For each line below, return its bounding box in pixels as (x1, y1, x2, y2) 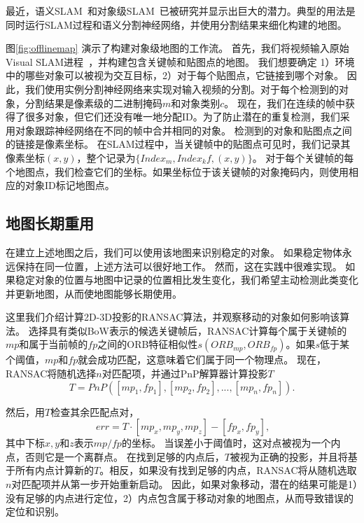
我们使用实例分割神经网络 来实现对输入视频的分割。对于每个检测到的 (24, 81, 339, 96)
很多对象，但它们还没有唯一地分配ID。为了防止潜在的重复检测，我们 (24, 109, 340, 124)
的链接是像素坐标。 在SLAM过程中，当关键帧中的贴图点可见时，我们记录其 (6, 137, 351, 151)
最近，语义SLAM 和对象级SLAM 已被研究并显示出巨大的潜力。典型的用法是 (6, 4, 356, 18)
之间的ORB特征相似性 (97, 337, 198, 351)
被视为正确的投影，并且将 (230, 449, 348, 463)
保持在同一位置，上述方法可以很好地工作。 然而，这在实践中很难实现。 (15, 258, 342, 273)
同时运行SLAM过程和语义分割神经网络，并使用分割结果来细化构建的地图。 (6, 17, 347, 32)
